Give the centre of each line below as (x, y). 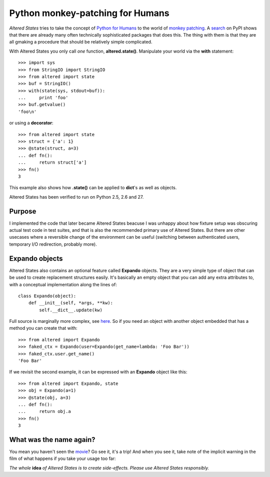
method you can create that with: (43, 328)
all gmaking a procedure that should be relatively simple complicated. (81, 42)
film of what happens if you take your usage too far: (62, 458)
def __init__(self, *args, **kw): (71, 303)
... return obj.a (44, 411)
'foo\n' (27, 112)
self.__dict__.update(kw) (71, 310)
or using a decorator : (31, 123)
